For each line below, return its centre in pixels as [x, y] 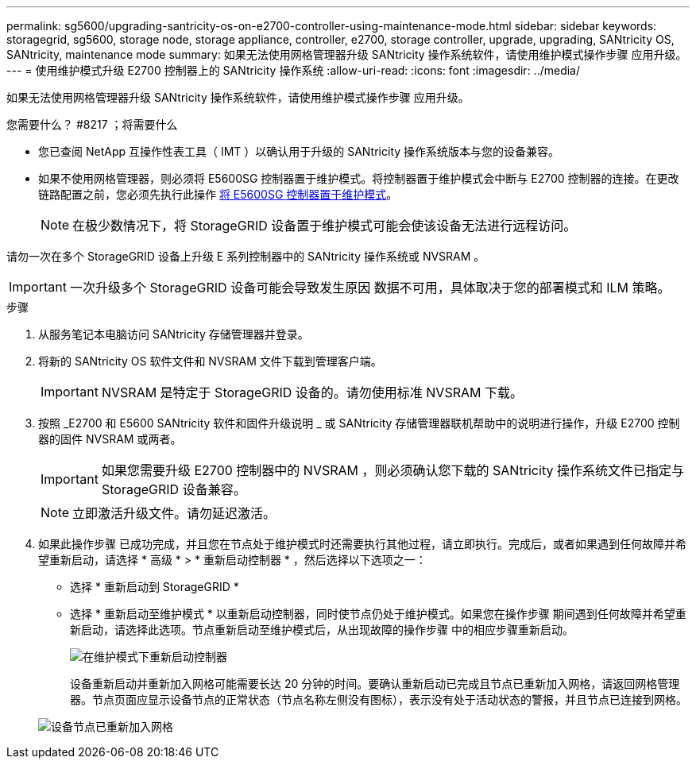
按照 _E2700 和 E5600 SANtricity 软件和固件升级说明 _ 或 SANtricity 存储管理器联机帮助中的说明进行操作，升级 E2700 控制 [359, 423]
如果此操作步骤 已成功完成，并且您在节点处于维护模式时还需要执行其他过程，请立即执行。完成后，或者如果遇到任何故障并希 [362, 544]
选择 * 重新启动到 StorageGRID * [155, 587]
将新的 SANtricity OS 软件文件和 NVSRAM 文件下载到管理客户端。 [210, 361]
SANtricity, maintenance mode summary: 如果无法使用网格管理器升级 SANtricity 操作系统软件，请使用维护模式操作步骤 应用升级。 [347, 54]
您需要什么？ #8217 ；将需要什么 [92, 124]
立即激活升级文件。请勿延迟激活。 [174, 513]
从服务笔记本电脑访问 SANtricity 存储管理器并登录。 [174, 334]
